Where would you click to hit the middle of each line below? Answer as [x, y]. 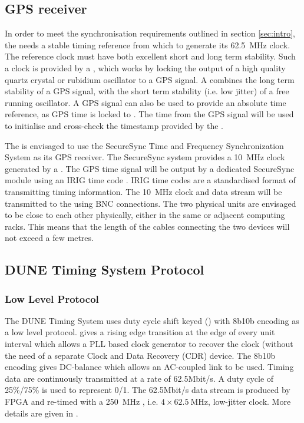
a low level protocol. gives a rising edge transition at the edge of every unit [140, 332]
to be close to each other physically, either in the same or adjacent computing [145, 215]
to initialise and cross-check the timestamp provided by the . [114, 125]
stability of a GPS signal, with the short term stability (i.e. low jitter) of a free [147, 91]
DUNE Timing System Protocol [105, 270]
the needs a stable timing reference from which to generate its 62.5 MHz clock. [148, 44]
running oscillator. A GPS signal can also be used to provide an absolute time [146, 102]
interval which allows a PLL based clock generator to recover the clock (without [149, 344]
